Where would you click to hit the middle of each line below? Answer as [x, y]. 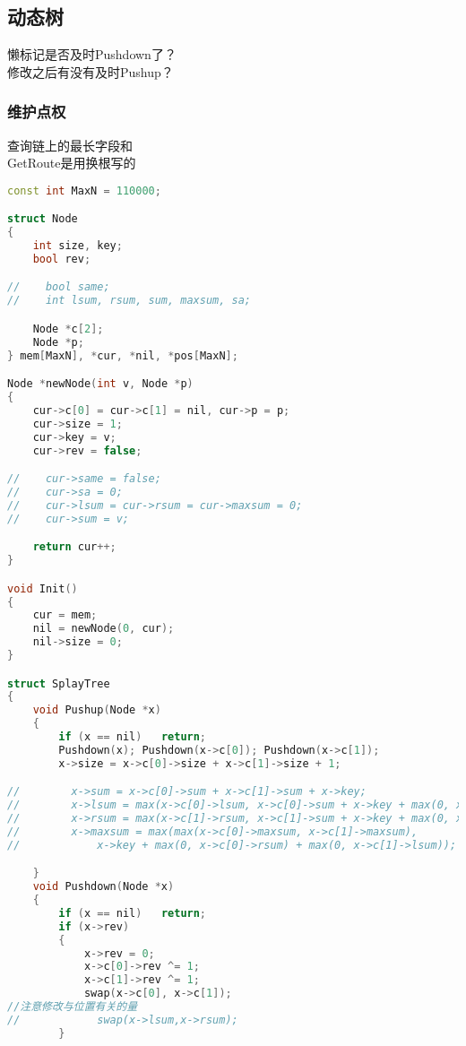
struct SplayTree [59, 683]
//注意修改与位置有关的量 [73, 1007]
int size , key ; [78, 246]
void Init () [43, 588]
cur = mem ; [65, 615]
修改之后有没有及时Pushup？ [91, 71]
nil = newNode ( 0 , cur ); [104, 629]
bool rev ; [62, 259]
